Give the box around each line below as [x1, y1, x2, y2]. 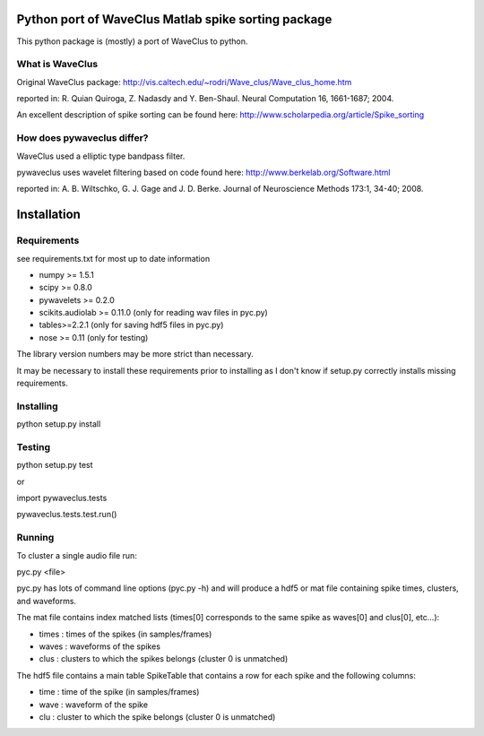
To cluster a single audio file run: [16, 550, 138, 560]
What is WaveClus [16, 58, 99, 71]
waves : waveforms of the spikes [39, 641, 161, 652]
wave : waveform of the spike [39, 699, 148, 710]
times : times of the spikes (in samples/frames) [39, 628, 212, 639]
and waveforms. [16, 595, 76, 606]
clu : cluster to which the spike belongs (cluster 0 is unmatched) [39, 711, 276, 722]
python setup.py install [16, 419, 101, 429]
